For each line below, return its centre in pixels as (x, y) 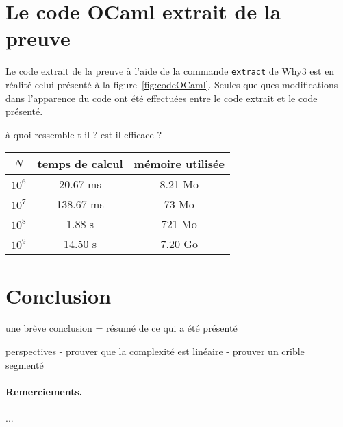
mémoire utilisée (179, 164)
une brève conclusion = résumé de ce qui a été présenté (122, 328)
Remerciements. (44, 391)
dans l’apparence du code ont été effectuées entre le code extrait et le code (162, 98)
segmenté (25, 364)
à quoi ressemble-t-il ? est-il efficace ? (84, 134)
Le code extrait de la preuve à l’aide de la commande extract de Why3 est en (170, 71)
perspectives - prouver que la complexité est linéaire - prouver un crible (155, 351)
